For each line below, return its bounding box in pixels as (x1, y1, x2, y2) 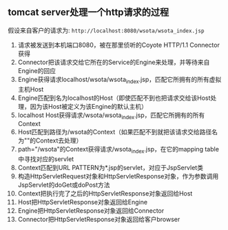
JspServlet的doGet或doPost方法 (17, 181, 110, 189)
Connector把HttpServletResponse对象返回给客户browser (17, 216, 180, 224)
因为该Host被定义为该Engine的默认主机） (30, 102, 147, 110)
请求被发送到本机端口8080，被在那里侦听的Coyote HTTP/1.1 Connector (17, 41, 220, 49)
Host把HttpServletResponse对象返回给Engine (17, 198, 147, 207)
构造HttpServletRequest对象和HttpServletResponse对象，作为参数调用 (17, 172, 219, 180)
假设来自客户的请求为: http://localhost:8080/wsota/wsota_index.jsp (8, 26, 205, 34)
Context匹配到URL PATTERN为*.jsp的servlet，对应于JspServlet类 (17, 164, 204, 172)
